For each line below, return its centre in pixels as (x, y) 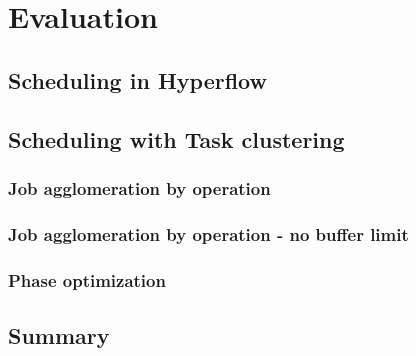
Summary (59, 334)
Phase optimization (87, 279)
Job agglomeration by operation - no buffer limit (208, 233)
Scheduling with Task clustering (176, 138)
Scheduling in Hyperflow (137, 79)
